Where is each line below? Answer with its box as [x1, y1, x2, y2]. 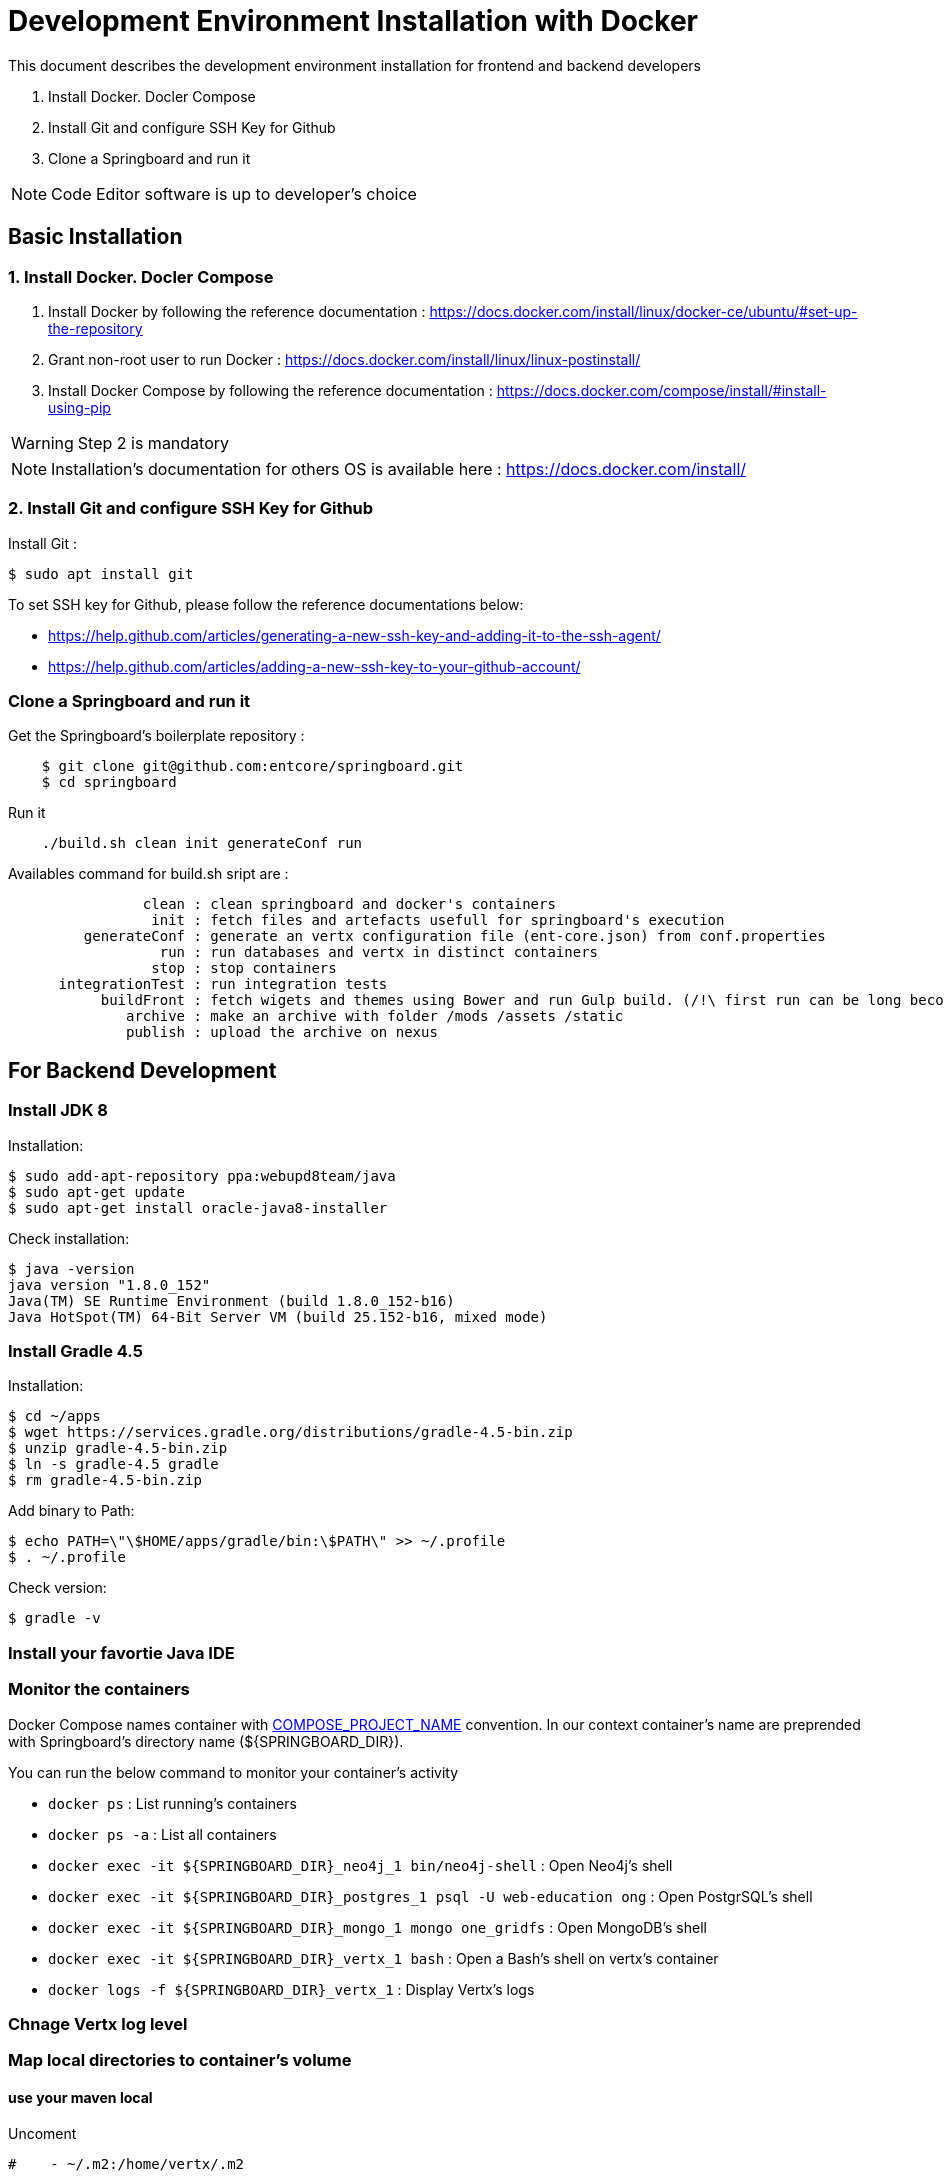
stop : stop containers [151, 960, 337, 977]
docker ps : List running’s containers [48, 1794, 297, 1812]
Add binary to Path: [8, 1502, 135, 1520]
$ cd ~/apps [8, 1408, 101, 1425]
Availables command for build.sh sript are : [8, 865, 289, 883]
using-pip [48, 398, 111, 416]
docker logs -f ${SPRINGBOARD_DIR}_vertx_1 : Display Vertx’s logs [48, 1980, 535, 1998]
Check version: [8, 1579, 107, 1597]
